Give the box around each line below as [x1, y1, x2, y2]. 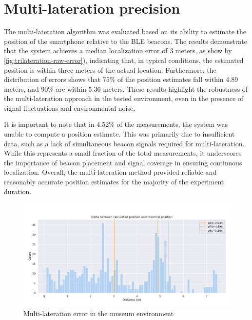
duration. [4, 186, 32, 196]
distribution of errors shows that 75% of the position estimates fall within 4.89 [4, 74, 238, 84]
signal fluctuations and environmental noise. [4, 102, 136, 113]
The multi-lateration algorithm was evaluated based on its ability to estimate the [4, 26, 246, 37]
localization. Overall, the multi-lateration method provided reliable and [4, 167, 217, 177]
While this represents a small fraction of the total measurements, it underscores [4, 148, 242, 158]
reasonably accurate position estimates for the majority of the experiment [4, 177, 224, 187]
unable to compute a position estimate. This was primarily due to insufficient [4, 129, 235, 139]
